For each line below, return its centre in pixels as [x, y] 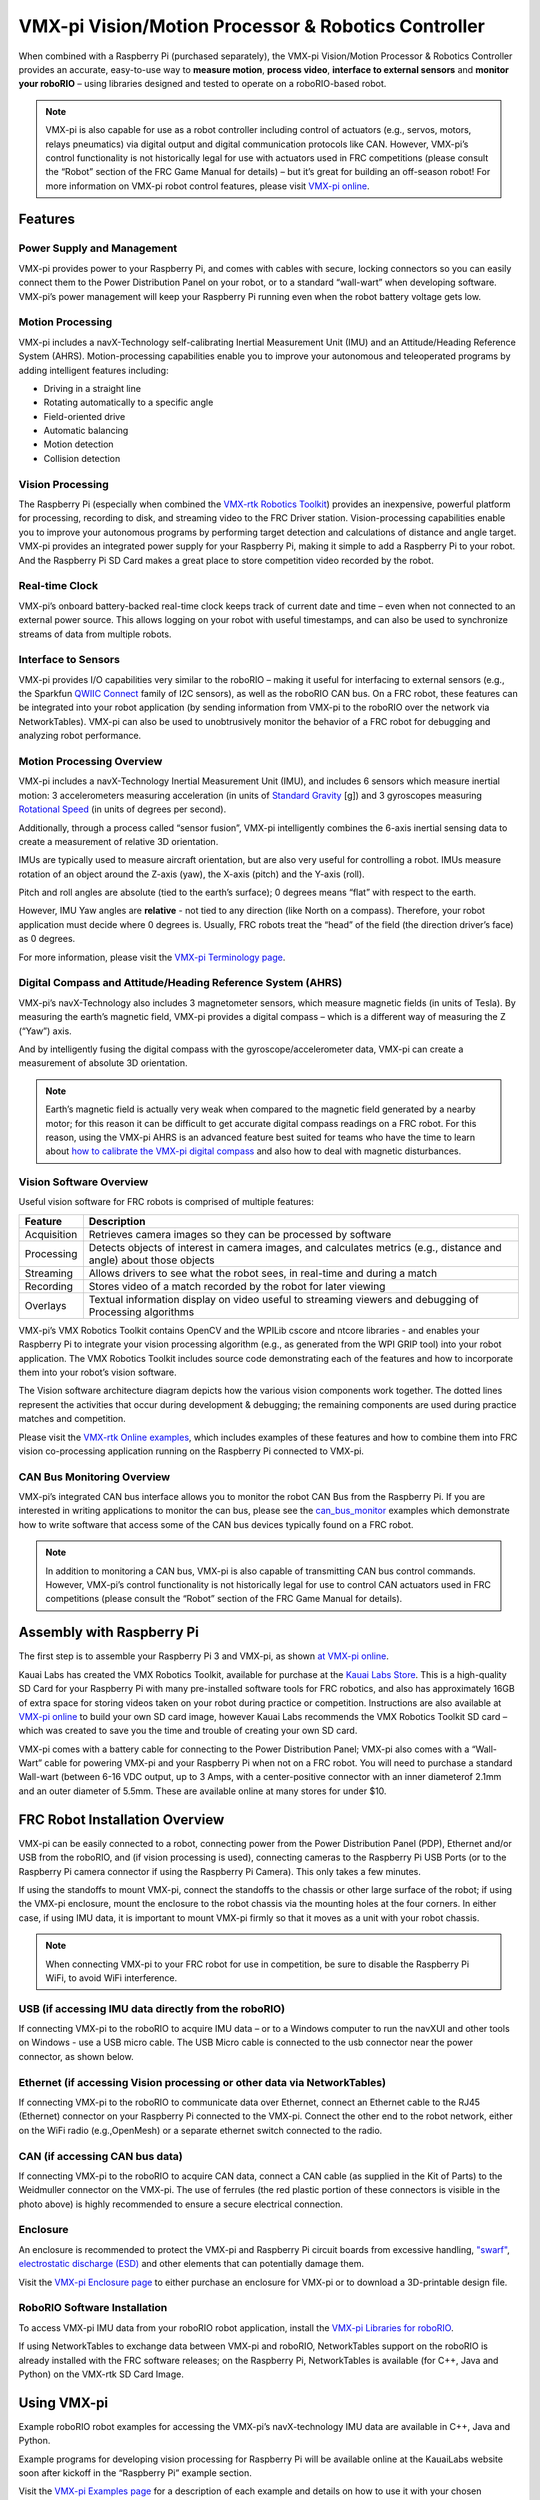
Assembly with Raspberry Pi [108, 1632]
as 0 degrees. [47, 939]
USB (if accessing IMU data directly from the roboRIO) [151, 2008]
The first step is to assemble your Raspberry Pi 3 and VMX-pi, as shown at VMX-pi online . [203, 1656]
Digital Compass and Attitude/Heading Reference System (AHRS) [180, 983]
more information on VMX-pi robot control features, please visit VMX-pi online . [207, 186]
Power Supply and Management [98, 248]
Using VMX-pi [63, 2402]
